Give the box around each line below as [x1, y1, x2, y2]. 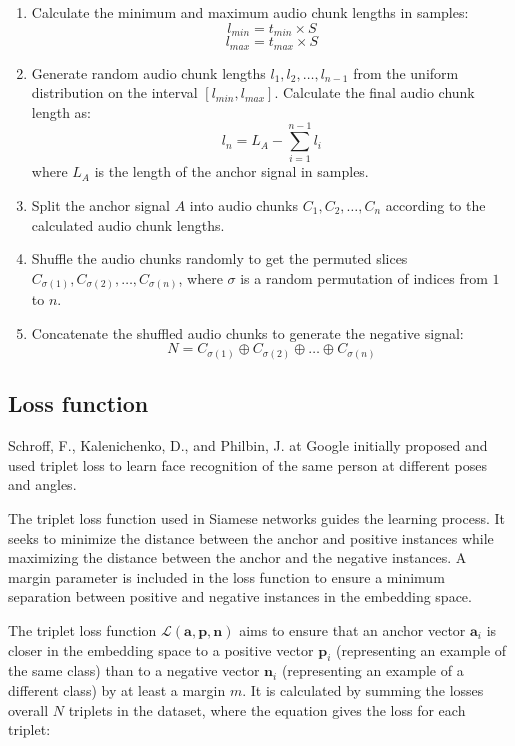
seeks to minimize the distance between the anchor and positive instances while [8, 527, 494, 548]
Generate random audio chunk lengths [31, 62, 266, 83]
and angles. [8, 474, 77, 495]
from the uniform [353, 62, 459, 83]
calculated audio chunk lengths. [31, 214, 225, 235]
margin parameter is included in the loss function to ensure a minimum [8, 566, 445, 587]
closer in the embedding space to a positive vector [8, 639, 314, 660]
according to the [385, 195, 486, 215]
